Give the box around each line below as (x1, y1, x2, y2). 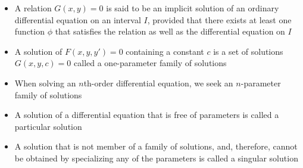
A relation (14, 2, 52, 14)
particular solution (14, 120, 82, 132)
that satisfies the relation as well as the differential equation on (55, 25, 285, 38)
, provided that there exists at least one (147, 13, 292, 26)
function (14, 25, 45, 38)
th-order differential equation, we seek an (83, 76, 233, 89)
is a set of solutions (213, 45, 283, 57)
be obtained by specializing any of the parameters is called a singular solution (14, 151, 298, 164)
